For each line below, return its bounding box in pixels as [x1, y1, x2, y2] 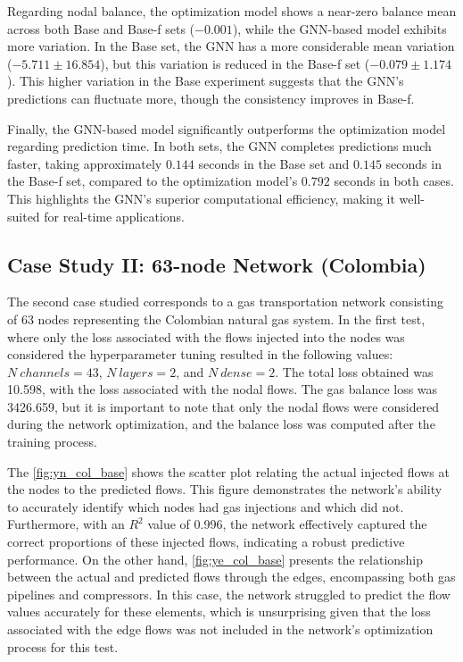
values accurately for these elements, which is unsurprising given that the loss [7, 602, 431, 621]
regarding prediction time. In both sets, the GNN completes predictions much [7, 137, 432, 155]
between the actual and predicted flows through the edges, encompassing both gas [7, 567, 456, 586]
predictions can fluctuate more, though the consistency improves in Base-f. [7, 88, 415, 107]
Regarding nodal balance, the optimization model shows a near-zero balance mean [7, 2, 457, 20]
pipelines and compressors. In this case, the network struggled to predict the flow [7, 584, 451, 603]
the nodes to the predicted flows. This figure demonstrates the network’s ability [7, 480, 442, 499]
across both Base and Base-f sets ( [7, 19, 195, 38]
